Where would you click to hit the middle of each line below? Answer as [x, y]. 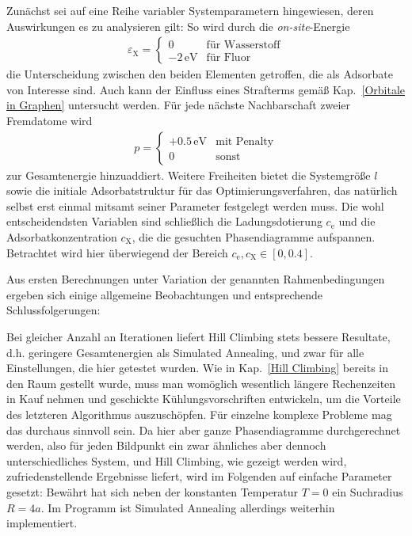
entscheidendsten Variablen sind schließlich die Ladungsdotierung [164, 221]
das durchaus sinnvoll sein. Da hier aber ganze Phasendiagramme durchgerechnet [204, 430]
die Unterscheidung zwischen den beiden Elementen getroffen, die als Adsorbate [200, 74]
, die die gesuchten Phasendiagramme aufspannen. [254, 237]
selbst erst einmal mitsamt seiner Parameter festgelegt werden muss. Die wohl [195, 205]
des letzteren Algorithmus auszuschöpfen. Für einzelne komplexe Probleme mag [199, 414]
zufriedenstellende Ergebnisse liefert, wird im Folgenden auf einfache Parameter [199, 476]
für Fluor [229, 57]
